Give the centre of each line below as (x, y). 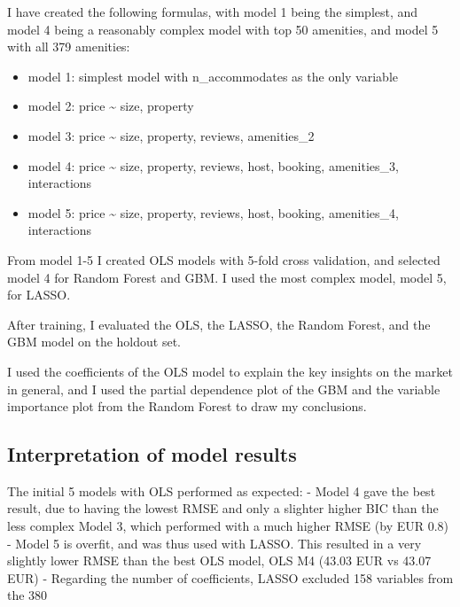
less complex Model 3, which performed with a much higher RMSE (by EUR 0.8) (228, 526)
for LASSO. (39, 295)
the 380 (27, 595)
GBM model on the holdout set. (94, 342)
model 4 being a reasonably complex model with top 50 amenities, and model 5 (223, 29)
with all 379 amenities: (69, 47)
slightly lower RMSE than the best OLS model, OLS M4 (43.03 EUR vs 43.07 (219, 560)
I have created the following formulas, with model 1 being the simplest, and (213, 12)
